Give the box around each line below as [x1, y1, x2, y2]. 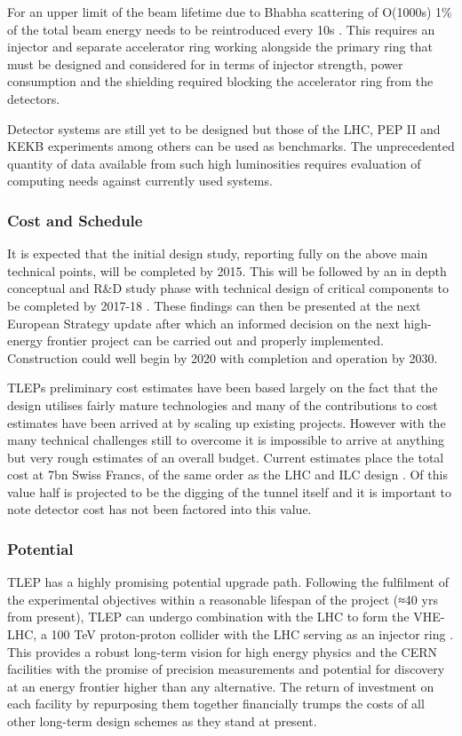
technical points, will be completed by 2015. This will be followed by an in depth [7, 261, 447, 280]
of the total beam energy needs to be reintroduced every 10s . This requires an [7, 20, 435, 38]
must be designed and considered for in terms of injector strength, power [7, 54, 403, 73]
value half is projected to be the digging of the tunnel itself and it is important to [7, 482, 452, 501]
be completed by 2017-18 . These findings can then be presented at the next [7, 296, 421, 314]
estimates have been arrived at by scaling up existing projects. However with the [7, 413, 446, 431]
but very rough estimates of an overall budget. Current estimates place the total [7, 447, 444, 466]
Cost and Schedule [7, 209, 143, 231]
